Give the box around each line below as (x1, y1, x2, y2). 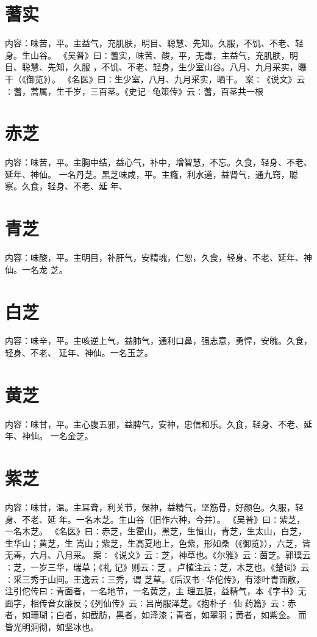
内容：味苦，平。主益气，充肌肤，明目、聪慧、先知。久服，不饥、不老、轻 (5, 37, 304, 49)
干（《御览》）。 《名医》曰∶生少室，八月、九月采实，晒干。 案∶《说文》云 (5, 72, 305, 85)
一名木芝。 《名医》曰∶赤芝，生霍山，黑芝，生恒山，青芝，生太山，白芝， (5, 525, 307, 537)
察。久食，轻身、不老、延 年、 (5, 180, 127, 192)
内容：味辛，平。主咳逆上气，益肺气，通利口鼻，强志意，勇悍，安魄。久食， (5, 334, 312, 347)
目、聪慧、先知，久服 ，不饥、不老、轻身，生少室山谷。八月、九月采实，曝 (5, 60, 307, 73)
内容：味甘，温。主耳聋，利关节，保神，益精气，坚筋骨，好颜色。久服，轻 (5, 501, 304, 514)
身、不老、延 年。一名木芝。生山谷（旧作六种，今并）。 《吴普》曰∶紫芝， (5, 512, 305, 525)
